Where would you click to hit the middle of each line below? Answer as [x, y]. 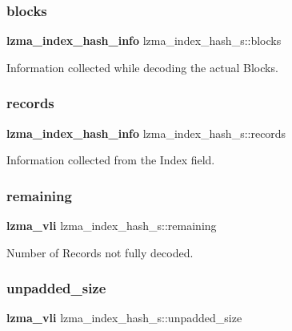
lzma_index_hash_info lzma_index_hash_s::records [146, 133]
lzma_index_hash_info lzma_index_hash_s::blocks [144, 40]
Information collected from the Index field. [111, 160]
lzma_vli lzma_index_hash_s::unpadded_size [124, 318]
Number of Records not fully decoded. [100, 252]
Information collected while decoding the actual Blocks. [142, 67]
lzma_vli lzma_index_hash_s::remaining [112, 226]
